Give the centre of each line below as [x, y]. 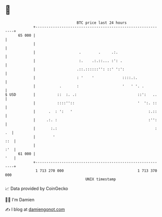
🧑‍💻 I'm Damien [20, 200]
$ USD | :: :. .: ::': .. [81, 94]
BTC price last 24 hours [102, 23]
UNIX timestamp [101, 179]
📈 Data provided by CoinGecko [37, 188]
